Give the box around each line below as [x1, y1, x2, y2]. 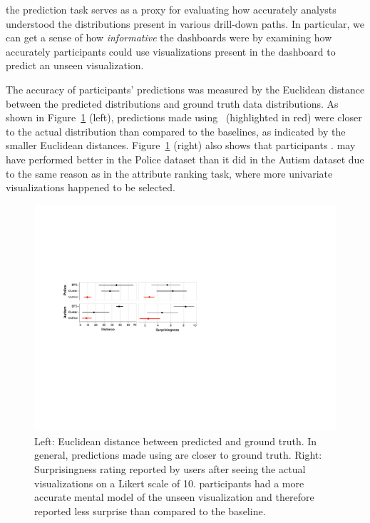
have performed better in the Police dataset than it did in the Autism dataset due [6, 151, 364, 166]
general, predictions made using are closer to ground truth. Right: [34, 447, 322, 462]
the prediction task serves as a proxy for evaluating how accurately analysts [6, 2, 336, 16]
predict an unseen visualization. [6, 58, 144, 73]
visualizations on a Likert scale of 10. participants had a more [34, 475, 304, 490]
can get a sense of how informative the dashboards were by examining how [6, 30, 332, 45]
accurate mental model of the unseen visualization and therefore [34, 489, 314, 504]
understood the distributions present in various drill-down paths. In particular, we [6, 16, 364, 31]
